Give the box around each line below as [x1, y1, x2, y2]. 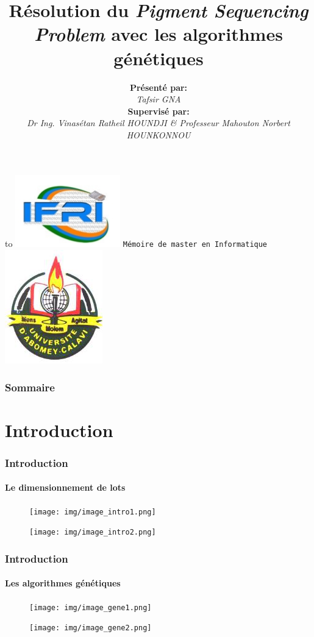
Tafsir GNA [136, 93, 181, 105]
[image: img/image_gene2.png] [29, 624, 152, 633]
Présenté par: [129, 80, 188, 93]
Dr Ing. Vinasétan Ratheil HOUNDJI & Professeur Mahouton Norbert [27, 116, 290, 129]
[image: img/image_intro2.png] [29, 528, 156, 537]
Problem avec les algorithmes [34, 21, 283, 47]
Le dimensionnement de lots [5, 481, 126, 494]
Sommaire [5, 379, 55, 394]
